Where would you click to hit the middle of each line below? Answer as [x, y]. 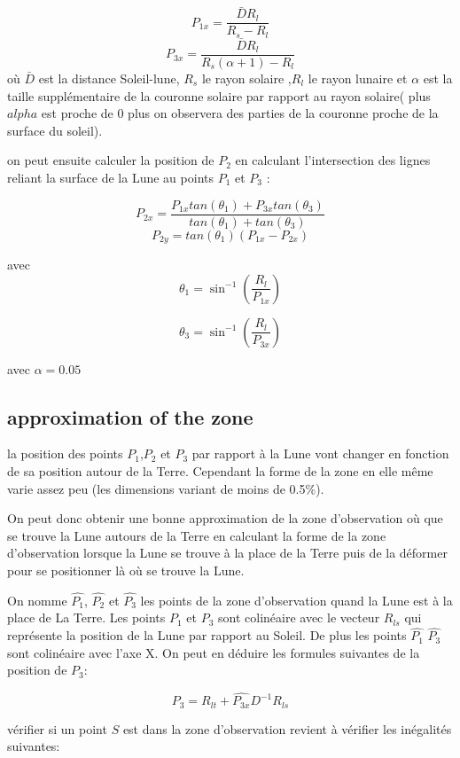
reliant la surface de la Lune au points [110, 177]
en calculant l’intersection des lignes [333, 160]
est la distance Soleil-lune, [109, 78]
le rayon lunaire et [358, 78]
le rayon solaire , [246, 78]
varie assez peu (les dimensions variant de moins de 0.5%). [166, 488]
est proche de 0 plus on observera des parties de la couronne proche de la [240, 113]
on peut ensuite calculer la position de [111, 160]
